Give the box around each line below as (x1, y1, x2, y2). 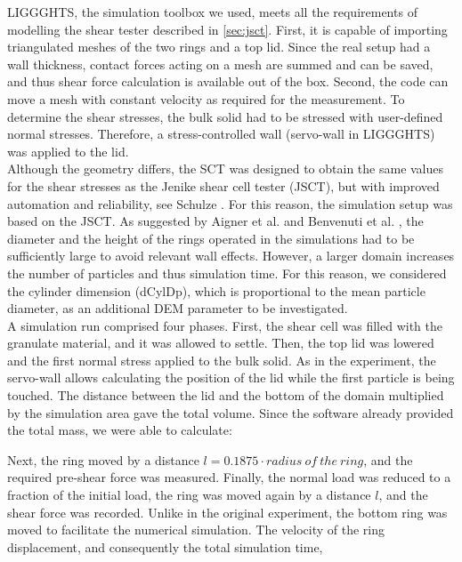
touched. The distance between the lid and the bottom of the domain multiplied (7, 386, 444, 405)
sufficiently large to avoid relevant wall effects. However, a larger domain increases (7, 246, 455, 265)
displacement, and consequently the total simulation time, (7, 537, 323, 556)
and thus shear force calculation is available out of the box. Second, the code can (7, 72, 449, 91)
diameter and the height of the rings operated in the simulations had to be (7, 229, 415, 247)
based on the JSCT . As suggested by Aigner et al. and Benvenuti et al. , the (7, 212, 424, 230)
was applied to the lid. (7, 141, 129, 160)
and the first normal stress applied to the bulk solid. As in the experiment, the (7, 350, 436, 369)
